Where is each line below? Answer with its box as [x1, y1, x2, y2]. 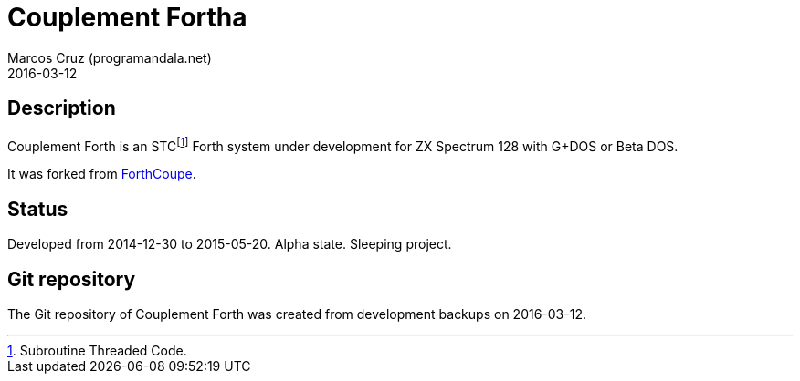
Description [7, 97, 116, 120]
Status [7, 197, 68, 221]
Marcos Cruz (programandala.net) [7, 49, 212, 66]
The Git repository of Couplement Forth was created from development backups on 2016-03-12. [7, 305, 586, 322]
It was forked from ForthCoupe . [7, 166, 196, 182]
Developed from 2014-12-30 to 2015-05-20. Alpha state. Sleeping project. [7, 236, 452, 252]
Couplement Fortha [7, 2, 247, 33]
